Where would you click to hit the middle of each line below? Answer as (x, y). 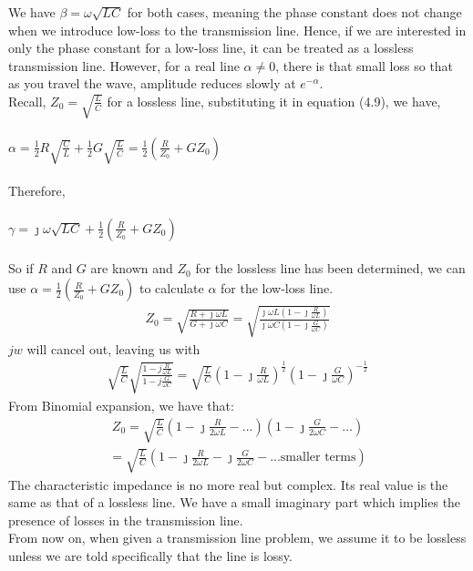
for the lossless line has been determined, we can (330, 268)
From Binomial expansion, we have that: (121, 405)
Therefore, (37, 190)
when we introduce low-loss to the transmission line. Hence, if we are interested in (237, 30)
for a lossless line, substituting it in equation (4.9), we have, (274, 101)
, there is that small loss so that (365, 65)
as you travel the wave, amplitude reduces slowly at (152, 83)
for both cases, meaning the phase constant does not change (294, 12)
